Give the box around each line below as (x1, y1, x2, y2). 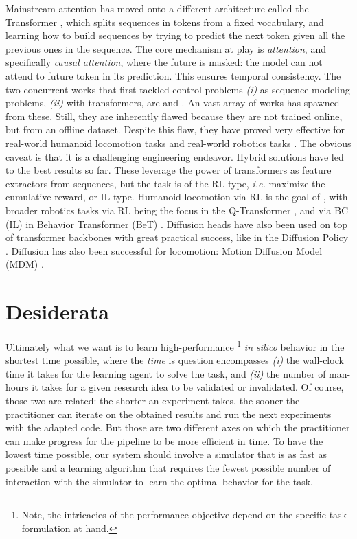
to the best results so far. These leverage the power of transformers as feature (5, 163, 332, 177)
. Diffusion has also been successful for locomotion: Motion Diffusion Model (5, 243, 323, 257)
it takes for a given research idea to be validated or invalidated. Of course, (32, 380, 344, 394)
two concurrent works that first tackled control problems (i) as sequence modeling (5, 82, 350, 96)
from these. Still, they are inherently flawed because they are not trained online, (5, 108, 343, 123)
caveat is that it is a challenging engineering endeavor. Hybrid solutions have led (5, 149, 344, 163)
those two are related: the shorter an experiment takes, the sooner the (5, 393, 300, 408)
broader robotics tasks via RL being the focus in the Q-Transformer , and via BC (5, 203, 348, 217)
